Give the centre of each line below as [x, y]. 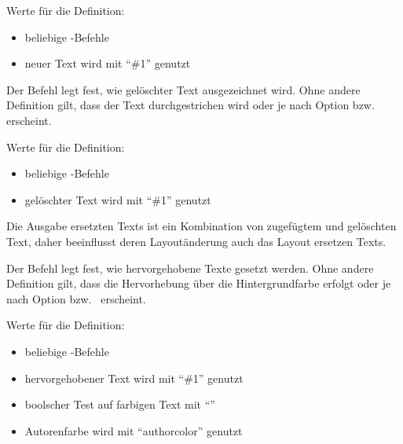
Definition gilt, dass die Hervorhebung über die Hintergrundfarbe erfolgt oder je [199, 283]
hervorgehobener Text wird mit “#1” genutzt [134, 378]
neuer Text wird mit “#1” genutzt [108, 63]
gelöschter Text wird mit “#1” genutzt [118, 199]
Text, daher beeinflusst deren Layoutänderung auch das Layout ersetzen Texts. [196, 241]
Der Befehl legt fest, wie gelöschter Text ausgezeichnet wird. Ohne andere [183, 89]
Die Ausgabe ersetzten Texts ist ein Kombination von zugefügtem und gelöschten [201, 226]
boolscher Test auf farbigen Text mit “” [120, 404]
